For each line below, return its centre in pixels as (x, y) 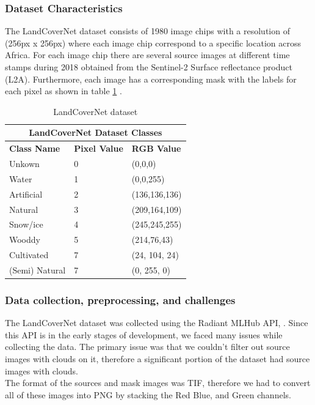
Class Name (35, 148)
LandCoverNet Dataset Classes (96, 132)
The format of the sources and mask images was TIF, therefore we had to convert (158, 383)
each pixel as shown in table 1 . (63, 91)
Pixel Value (99, 148)
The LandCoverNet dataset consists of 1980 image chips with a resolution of (147, 31)
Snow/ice (26, 224)
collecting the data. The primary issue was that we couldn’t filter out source (147, 347)
